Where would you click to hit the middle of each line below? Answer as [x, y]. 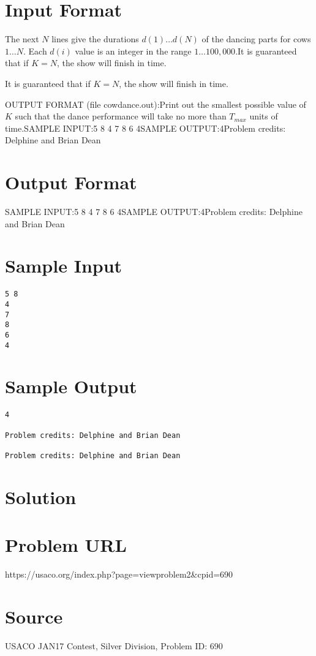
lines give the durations [95, 39]
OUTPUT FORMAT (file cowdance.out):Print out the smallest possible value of [156, 104]
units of [264, 116]
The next [22, 39]
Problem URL [66, 545]
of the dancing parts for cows [256, 39]
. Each [35, 51]
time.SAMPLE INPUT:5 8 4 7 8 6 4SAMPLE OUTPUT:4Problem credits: [145, 128]
